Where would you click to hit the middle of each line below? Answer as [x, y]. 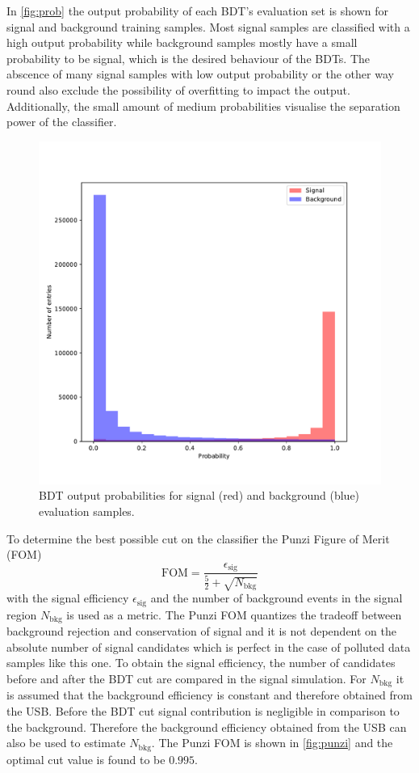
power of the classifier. [62, 122]
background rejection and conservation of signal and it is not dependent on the [201, 631]
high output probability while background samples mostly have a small [182, 42]
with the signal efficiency [68, 598]
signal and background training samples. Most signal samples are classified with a [208, 26]
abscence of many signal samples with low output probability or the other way [200, 74]
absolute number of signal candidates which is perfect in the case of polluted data [209, 646]
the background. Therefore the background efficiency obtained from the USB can [207, 727]
